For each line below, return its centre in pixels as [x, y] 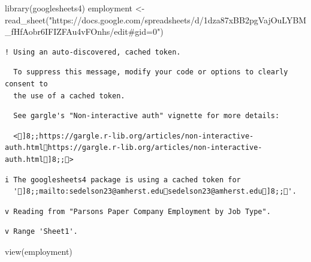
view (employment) [39, 251]
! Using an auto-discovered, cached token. [93, 52]
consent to [26, 84]
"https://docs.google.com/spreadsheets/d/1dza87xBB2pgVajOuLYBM [178, 19]
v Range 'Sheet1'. [41, 232]
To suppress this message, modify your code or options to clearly [151, 72]
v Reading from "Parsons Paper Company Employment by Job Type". [138, 211]
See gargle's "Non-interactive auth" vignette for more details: [147, 116]
